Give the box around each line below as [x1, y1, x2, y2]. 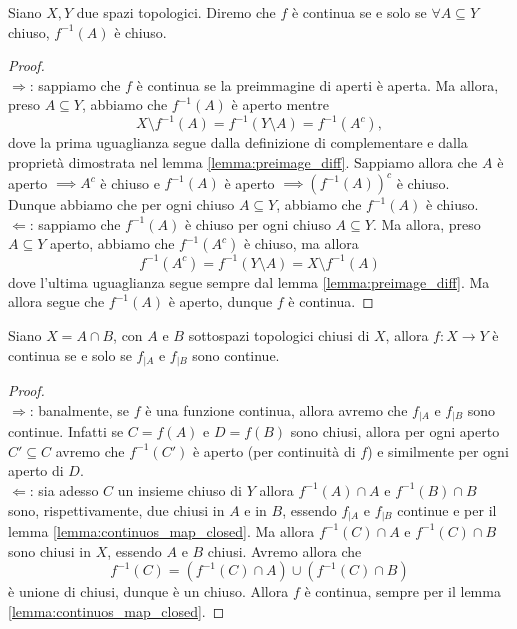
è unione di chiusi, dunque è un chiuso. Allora [8, 581, 289, 602]
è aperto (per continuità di [192, 440, 356, 461]
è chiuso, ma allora [243, 233, 359, 254]
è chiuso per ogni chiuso [184, 213, 331, 234]
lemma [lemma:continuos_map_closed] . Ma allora [8, 520, 315, 541]
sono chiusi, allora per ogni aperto [290, 421, 500, 442]
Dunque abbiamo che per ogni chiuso [8, 194, 235, 215]
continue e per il [397, 499, 497, 520]
